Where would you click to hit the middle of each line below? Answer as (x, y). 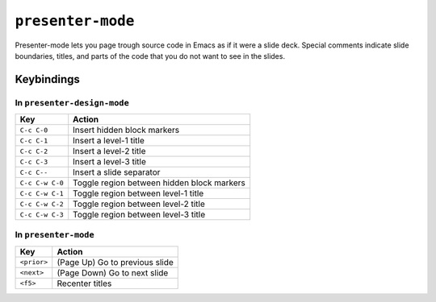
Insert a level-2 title (109, 151)
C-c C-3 (34, 161)
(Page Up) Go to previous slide (115, 262)
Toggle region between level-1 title (138, 193)
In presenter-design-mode (72, 102)
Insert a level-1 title (109, 141)
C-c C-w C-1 (42, 193)
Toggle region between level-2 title (139, 204)
